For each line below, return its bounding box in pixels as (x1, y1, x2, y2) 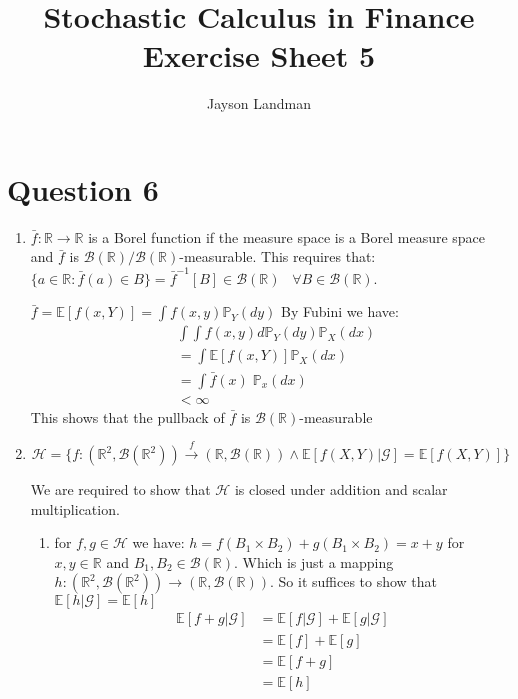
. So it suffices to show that (269, 571, 438, 592)
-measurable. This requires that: (179, 246, 376, 267)
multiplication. (30, 498, 120, 519)
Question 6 (7, 168, 159, 209)
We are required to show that (30, 479, 211, 500)
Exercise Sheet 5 (142, 35, 376, 76)
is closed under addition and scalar (234, 479, 448, 500)
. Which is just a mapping (233, 551, 394, 572)
